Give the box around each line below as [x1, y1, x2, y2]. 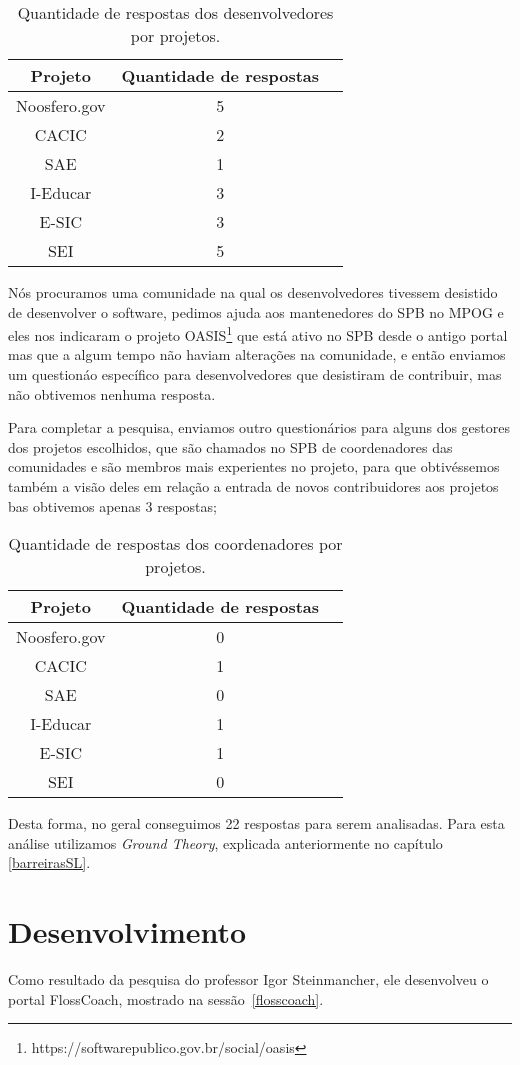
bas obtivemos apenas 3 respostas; [8, 495, 217, 516]
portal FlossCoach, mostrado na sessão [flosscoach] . [8, 988, 324, 1009]
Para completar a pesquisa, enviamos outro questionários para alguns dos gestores [8, 417, 510, 438]
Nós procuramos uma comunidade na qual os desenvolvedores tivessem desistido [8, 282, 498, 302]
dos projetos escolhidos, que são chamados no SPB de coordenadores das [8, 436, 453, 457]
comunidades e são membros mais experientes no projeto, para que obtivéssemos [8, 456, 500, 477]
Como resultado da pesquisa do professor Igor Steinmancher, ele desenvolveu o [8, 969, 489, 990]
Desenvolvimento [8, 911, 247, 952]
